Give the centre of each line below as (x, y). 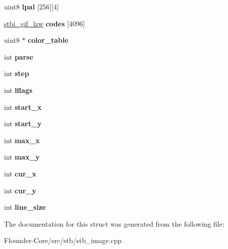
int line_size (25, 207)
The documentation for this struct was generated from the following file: (114, 223)
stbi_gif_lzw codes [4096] (45, 23)
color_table (48, 40)
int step (17, 73)
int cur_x (20, 173)
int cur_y (20, 190)
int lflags (18, 90)
